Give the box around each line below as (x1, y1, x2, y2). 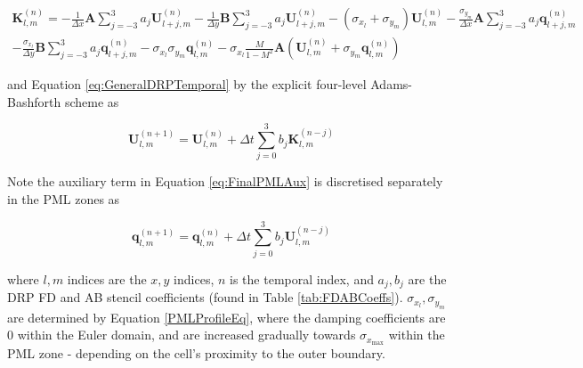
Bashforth (7, 92, 61, 110)
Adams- (370, 75, 412, 94)
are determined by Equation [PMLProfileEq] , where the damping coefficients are (7, 307, 446, 326)
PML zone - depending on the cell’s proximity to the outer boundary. (7, 344, 385, 362)
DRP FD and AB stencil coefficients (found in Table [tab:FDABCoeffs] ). (7, 288, 403, 307)
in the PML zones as (7, 189, 120, 208)
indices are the (67, 269, 147, 288)
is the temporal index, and (230, 269, 374, 288)
